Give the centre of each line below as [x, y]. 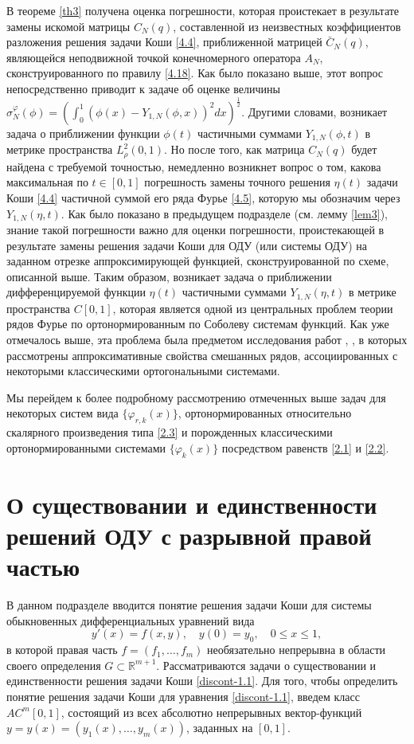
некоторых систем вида [62, 413]
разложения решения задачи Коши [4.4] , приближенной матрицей [164, 42]
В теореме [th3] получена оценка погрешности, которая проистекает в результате [203, 10]
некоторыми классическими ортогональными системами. [143, 371]
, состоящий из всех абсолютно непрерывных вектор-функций [211, 712]
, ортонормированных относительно [265, 413]
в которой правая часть [62, 650]
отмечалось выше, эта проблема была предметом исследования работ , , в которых [207, 340]
